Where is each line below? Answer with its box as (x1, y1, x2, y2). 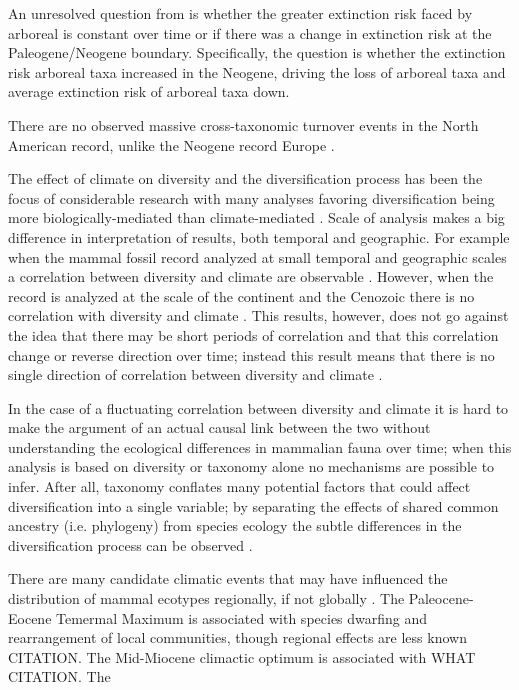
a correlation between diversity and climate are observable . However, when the (8, 266, 494, 287)
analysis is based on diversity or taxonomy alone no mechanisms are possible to (8, 456, 495, 477)
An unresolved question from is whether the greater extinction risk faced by (8, 3, 473, 23)
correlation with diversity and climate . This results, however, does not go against (8, 305, 509, 326)
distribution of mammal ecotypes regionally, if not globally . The (8, 588, 405, 609)
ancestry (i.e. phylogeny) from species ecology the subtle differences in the (8, 515, 462, 536)
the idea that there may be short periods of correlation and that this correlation (8, 324, 499, 345)
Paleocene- (408, 588, 474, 609)
